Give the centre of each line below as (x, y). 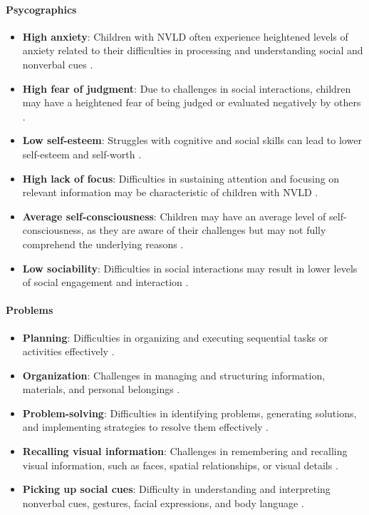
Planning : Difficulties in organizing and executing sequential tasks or (175, 337)
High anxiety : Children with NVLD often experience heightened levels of (185, 36)
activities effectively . (68, 351)
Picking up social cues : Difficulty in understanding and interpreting (176, 489)
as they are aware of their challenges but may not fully (207, 230)
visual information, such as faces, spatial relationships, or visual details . (180, 465)
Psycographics (41, 9)
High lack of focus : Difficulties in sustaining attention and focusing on (181, 178)
